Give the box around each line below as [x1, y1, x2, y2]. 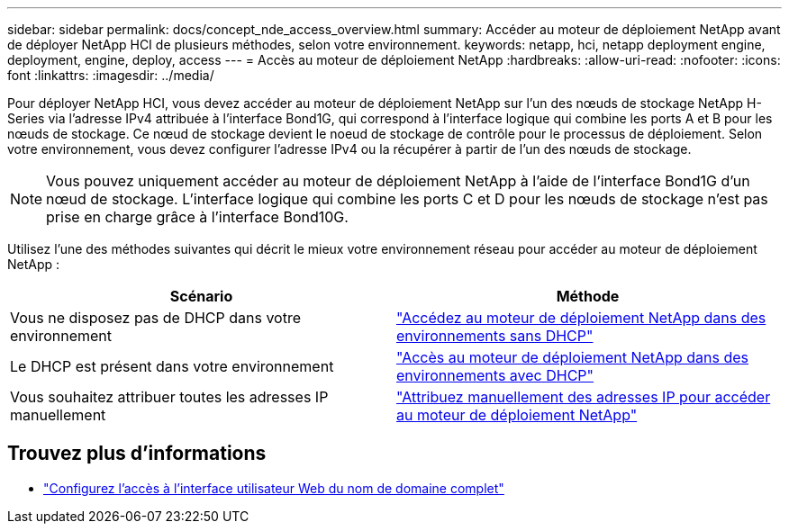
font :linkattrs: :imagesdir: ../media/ [7, 67, 214, 83]
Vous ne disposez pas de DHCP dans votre [10, 309, 302, 327]
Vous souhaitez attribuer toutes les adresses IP [10, 388, 329, 406]
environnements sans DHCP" [396, 327, 594, 345]
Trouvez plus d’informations [7, 442, 267, 465]
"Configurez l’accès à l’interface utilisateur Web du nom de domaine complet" [43, 480, 504, 496]
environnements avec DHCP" [396, 366, 594, 384]
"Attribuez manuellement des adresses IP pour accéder [396, 388, 771, 406]
